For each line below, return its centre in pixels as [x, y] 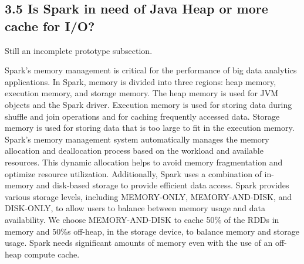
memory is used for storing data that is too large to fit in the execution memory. [150, 128]
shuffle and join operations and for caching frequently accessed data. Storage [142, 116]
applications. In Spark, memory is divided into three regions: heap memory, [141, 81]
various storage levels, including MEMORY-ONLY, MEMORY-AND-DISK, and [148, 196]
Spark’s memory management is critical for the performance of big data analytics [151, 70]
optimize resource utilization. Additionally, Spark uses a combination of [133, 173]
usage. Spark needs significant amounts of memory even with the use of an [139, 243]
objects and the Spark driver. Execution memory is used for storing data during [148, 104]
